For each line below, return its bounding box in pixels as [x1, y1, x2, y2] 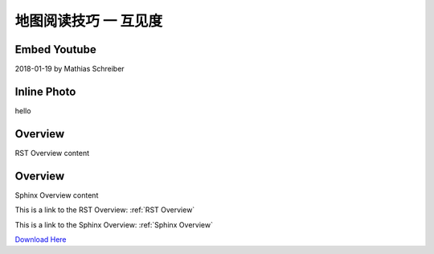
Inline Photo [14, 84, 76, 98]
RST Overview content [14, 148, 90, 158]
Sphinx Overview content [14, 190, 99, 200]
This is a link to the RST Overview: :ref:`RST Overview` [14, 205, 195, 215]
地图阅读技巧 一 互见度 [14, 12, 163, 30]
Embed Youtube [14, 43, 96, 56]
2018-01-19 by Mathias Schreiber [14, 64, 125, 74]
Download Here [14, 234, 68, 244]
